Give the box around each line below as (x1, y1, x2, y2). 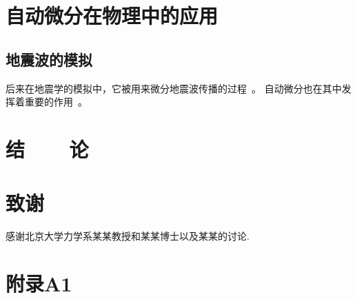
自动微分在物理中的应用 (6, 1, 218, 30)
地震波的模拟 (6, 48, 92, 70)
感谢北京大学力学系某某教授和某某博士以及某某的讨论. (6, 229, 249, 243)
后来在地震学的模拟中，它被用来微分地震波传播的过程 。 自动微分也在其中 (6, 81, 342, 95)
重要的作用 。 (24, 94, 88, 109)
